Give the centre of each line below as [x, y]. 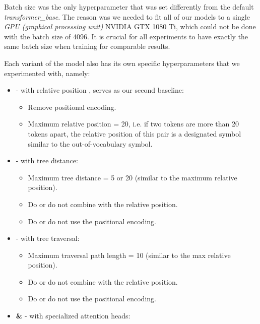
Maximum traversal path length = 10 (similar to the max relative [129, 255]
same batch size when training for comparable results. [87, 46]
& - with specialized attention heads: [73, 316]
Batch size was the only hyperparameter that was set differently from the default [129, 7]
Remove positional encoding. [72, 107]
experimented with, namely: [47, 73]
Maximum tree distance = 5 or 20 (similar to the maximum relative [133, 177]
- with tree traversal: [48, 238]
